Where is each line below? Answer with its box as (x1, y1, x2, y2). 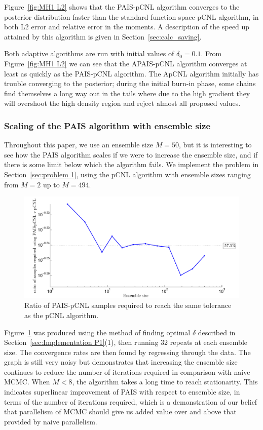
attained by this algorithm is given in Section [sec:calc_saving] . (4, 31, 202, 42)
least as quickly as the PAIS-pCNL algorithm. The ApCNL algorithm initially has (4, 68, 259, 79)
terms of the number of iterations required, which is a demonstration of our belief (4, 396, 257, 407)
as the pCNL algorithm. (24, 309, 99, 320)
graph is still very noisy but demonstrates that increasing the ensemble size (4, 357, 238, 367)
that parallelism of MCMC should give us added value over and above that (4, 406, 237, 417)
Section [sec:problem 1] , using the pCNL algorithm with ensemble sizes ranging (4, 169, 251, 179)
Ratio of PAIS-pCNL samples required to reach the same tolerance (24, 300, 232, 310)
